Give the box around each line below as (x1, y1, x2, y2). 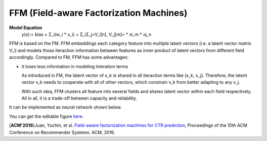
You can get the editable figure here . (9, 113, 84, 119)
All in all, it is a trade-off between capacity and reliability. (21, 95, 137, 101)
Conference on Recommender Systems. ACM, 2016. (9, 129, 116, 135)
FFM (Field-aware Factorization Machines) (9, 7, 187, 18)
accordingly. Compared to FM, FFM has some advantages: (9, 54, 129, 60)
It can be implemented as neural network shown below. (9, 104, 122, 110)
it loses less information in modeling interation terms (21, 63, 129, 69)
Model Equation (9, 25, 43, 31)
